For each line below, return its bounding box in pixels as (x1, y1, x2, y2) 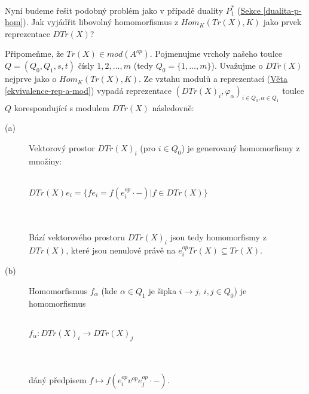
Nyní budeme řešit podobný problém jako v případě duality (5, 4, 224, 16)
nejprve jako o (5, 72, 57, 85)
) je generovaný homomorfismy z (181, 141, 300, 154)
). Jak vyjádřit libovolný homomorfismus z (23, 16, 179, 28)
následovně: (152, 101, 194, 114)
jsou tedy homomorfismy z (170, 231, 267, 243)
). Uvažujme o (211, 59, 263, 72)
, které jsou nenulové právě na (66, 243, 176, 256)
